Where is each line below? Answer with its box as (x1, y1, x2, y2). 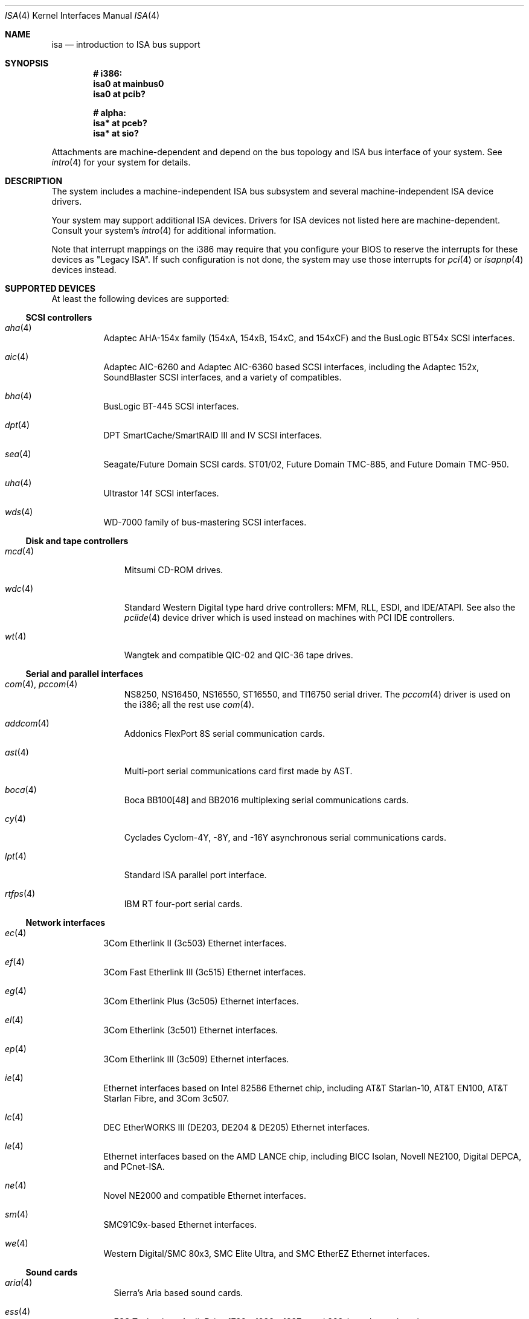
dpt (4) (5, 420, 30, 430)
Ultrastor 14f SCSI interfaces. (103, 488, 219, 498)
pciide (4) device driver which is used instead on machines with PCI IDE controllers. (124, 612, 455, 623)
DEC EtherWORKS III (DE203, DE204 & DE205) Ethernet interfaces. (103, 1122, 370, 1132)
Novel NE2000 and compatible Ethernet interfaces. (103, 1190, 307, 1201)
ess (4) (5, 1306, 31, 1317)
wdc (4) (5, 583, 34, 594)
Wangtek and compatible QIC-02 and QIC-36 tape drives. (124, 650, 353, 660)
